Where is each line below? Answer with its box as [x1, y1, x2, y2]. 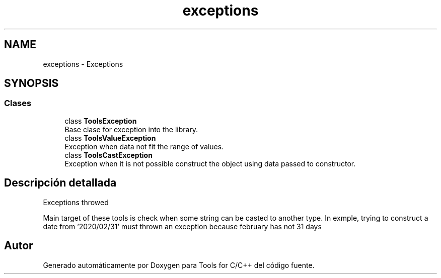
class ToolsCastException [64, 150, 153, 159]
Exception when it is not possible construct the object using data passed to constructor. [64, 159, 356, 168]
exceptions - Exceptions [43, 59, 123, 68]
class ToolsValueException [64, 133, 156, 142]
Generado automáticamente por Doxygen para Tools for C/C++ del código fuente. [43, 260, 315, 269]
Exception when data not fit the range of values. [64, 142, 224, 151]
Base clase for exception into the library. [64, 125, 198, 134]
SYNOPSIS [4, 77, 59, 90]
